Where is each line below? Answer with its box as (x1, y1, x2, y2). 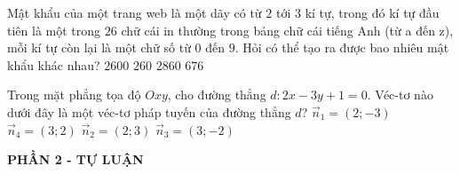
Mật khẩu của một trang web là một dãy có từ (7, 4, 262, 21)
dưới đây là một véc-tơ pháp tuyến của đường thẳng (7, 102, 291, 121)
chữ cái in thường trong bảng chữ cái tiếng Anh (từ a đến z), (121, 20, 454, 39)
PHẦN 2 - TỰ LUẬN (7, 150, 144, 169)
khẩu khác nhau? (7, 55, 100, 74)
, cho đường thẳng (167, 85, 266, 104)
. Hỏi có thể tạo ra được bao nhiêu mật (234, 38, 449, 57)
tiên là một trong (7, 20, 101, 39)
